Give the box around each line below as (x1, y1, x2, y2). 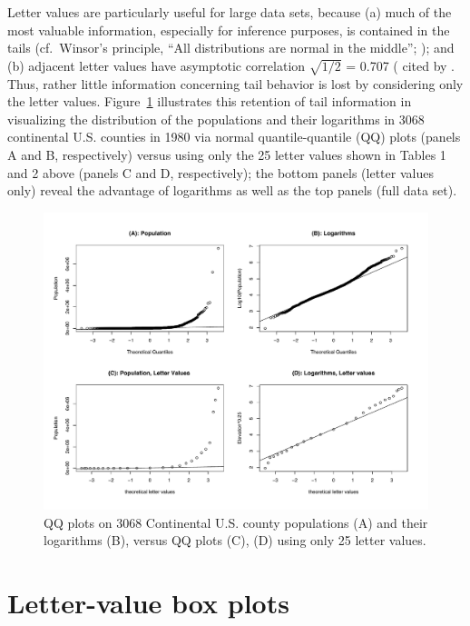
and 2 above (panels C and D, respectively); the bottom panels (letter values (7, 163, 434, 182)
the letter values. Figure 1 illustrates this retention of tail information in (7, 92, 412, 111)
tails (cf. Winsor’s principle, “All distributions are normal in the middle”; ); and (7, 38, 455, 57)
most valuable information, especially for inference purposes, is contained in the (7, 20, 450, 39)
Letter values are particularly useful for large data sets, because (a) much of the (7, 3, 452, 21)
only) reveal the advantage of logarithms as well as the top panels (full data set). (7, 181, 457, 200)
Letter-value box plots (7, 584, 289, 621)
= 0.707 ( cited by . (346, 55, 455, 75)
